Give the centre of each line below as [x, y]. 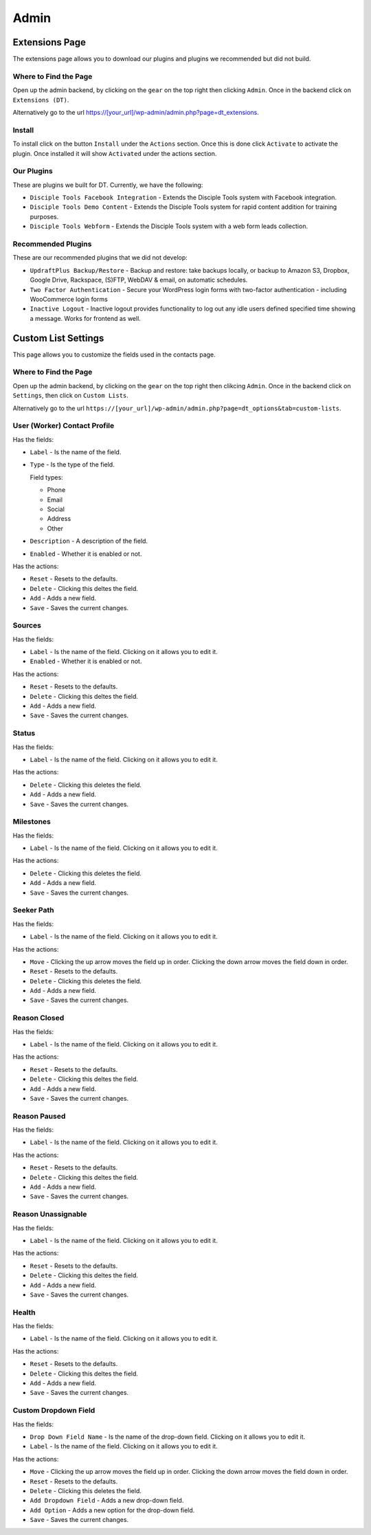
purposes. [44, 216]
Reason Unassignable [50, 1214]
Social [56, 509]
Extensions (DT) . [41, 100]
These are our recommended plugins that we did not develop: [100, 258]
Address [59, 519]
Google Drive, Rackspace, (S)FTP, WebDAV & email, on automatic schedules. [139, 280]
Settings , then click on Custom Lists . [70, 396]
